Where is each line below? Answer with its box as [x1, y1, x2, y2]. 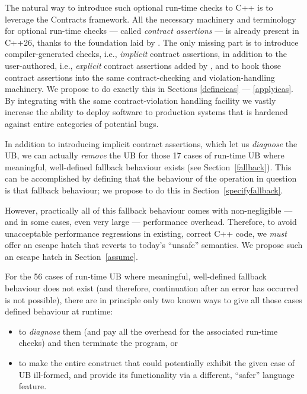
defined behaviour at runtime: [5, 305, 113, 317]
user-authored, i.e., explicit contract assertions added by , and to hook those [5, 59, 281, 71]
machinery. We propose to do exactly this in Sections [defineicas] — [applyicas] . [5, 82, 294, 95]
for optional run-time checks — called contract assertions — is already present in [5, 24, 299, 37]
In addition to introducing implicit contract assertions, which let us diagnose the [5, 137, 298, 150]
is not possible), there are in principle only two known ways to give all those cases [5, 293, 302, 306]
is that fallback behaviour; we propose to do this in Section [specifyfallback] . [5, 183, 283, 196]
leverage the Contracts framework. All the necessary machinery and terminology [5, 12, 296, 25]
